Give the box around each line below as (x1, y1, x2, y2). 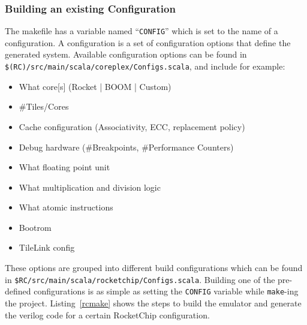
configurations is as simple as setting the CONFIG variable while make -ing (34, 285, 299, 297)
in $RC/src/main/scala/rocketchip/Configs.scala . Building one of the (5, 273, 275, 285)
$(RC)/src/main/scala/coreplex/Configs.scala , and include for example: (5, 60, 285, 73)
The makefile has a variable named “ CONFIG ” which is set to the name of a (5, 25, 278, 37)
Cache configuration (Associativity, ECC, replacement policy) (19, 120, 245, 133)
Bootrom (19, 221, 52, 233)
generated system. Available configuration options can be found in (5, 48, 247, 61)
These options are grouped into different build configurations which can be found (5, 261, 303, 274)
